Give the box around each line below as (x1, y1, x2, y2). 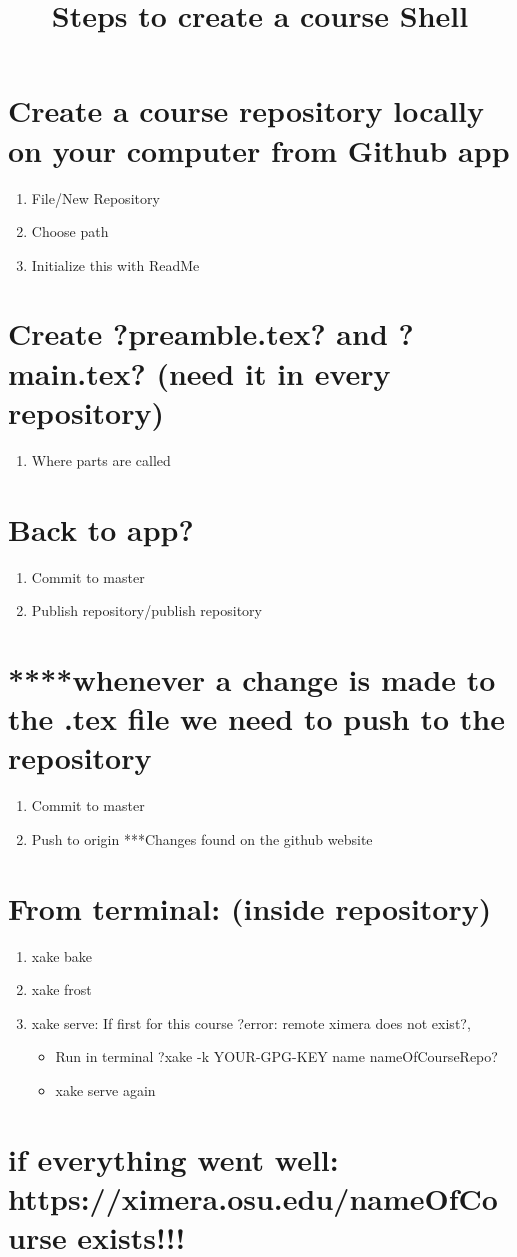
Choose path (31, 221, 109, 242)
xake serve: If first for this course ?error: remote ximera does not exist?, (31, 1012, 471, 1033)
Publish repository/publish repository (31, 600, 262, 621)
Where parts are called (31, 449, 171, 470)
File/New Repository (31, 187, 160, 208)
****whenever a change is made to (8, 658, 496, 699)
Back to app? (8, 508, 194, 549)
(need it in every (156, 352, 391, 393)
